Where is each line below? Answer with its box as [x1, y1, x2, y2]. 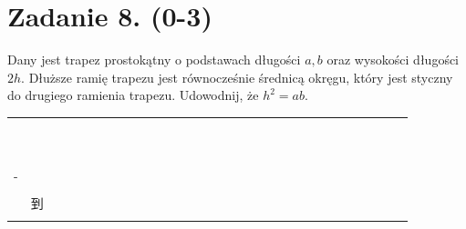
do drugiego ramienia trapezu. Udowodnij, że [7, 85, 259, 105]
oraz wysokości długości [326, 50, 460, 69]
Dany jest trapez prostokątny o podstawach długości [7, 50, 301, 69]
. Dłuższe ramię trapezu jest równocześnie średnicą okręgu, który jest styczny [21, 67, 453, 86]
